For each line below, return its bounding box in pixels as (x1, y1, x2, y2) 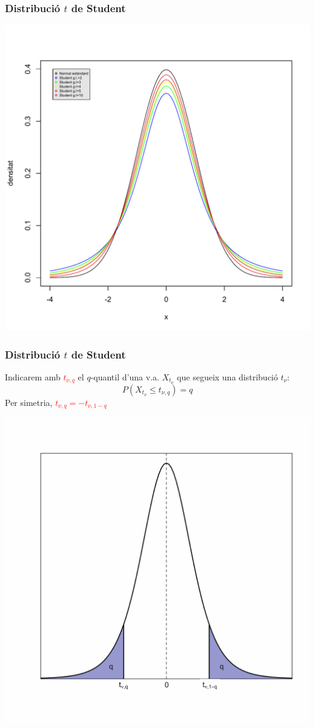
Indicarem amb (5, 371, 61, 383)
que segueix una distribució (177, 371, 278, 383)
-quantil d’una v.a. (90, 371, 159, 383)
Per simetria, (5, 396, 53, 408)
